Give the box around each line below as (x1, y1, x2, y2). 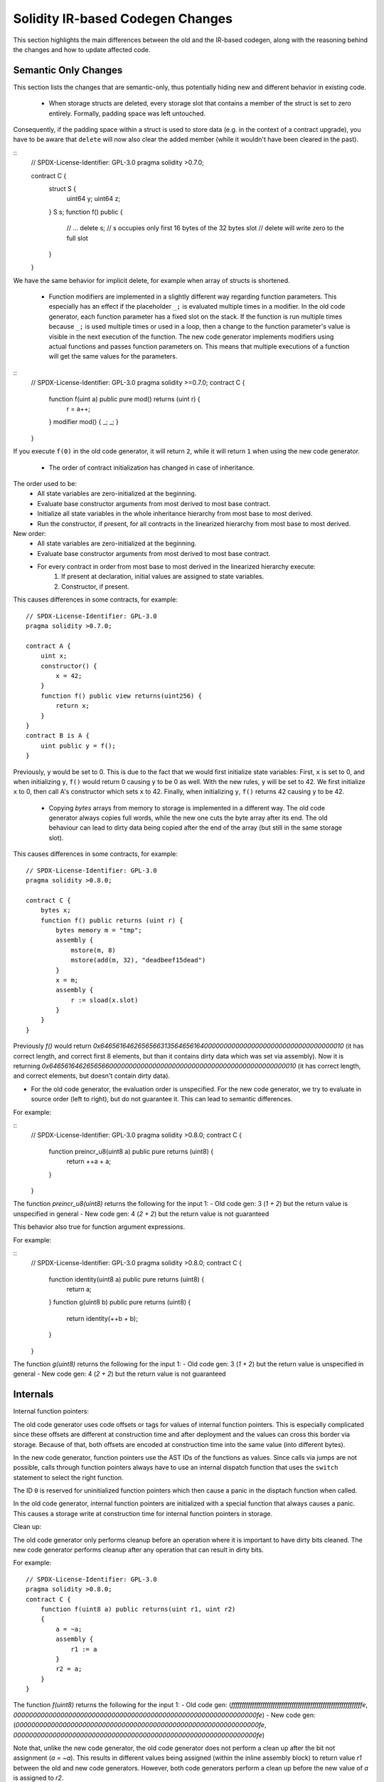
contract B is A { (26, 731, 90, 740)
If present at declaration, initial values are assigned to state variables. (61, 572, 265, 581)
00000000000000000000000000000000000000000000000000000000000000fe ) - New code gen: (13, 1711, 316, 1719)
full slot (66, 234, 88, 242)
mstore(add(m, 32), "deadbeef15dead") (70, 956, 206, 964)
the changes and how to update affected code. (13, 45, 151, 53)
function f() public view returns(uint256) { (40, 691, 203, 700)
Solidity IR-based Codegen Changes (13, 11, 233, 26)
